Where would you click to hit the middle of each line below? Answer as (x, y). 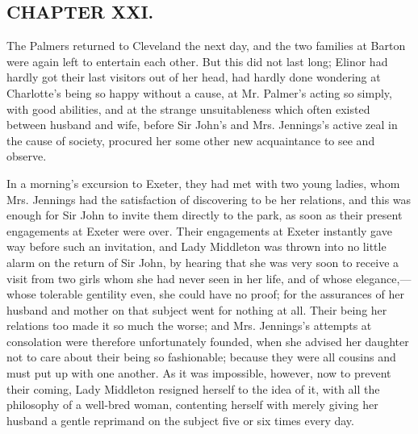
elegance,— (383, 278)
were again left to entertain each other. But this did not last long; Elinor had (197, 61)
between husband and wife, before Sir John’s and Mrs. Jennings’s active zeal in (202, 125)
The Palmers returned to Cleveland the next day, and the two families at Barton (206, 46)
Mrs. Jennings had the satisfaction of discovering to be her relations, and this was (209, 199)
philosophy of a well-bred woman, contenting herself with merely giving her (192, 405)
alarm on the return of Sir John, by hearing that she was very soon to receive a (203, 262)
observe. (27, 156)
